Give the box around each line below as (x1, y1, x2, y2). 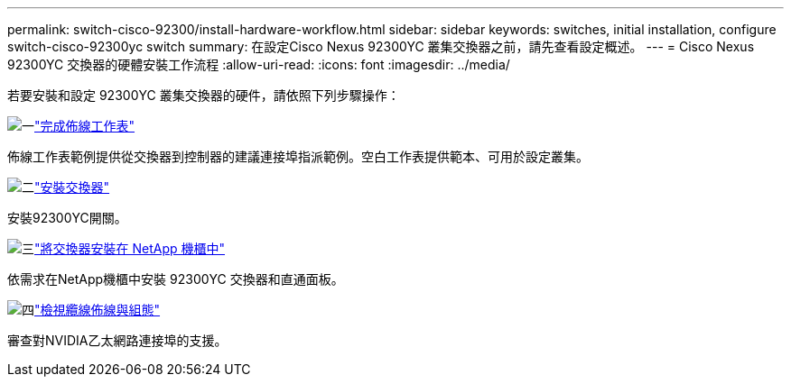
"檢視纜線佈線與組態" (34, 302, 161, 317)
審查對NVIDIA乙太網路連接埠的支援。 (7, 333, 228, 348)
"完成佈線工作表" (34, 118, 135, 133)
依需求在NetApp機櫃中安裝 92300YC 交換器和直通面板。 (7, 271, 344, 287)
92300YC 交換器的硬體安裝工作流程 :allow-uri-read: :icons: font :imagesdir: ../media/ (7, 57, 510, 72)
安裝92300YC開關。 (7, 210, 127, 225)
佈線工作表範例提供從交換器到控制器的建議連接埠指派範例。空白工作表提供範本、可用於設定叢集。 (7, 149, 589, 164)
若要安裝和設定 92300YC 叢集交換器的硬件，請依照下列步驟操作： (7, 87, 400, 103)
